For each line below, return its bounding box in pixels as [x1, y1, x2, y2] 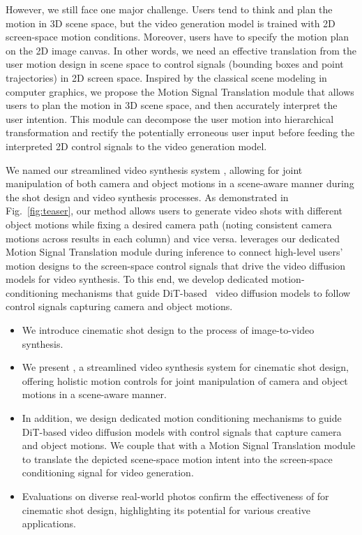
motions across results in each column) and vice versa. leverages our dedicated [6, 230, 340, 245]
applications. [22, 516, 76, 531]
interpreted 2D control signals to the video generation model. [6, 138, 267, 153]
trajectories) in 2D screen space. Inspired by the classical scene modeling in [6, 70, 327, 85]
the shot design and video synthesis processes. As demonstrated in [6, 189, 289, 204]
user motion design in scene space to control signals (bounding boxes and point [6, 57, 344, 71]
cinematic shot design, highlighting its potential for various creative [22, 502, 310, 517]
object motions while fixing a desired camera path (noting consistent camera [6, 217, 332, 231]
